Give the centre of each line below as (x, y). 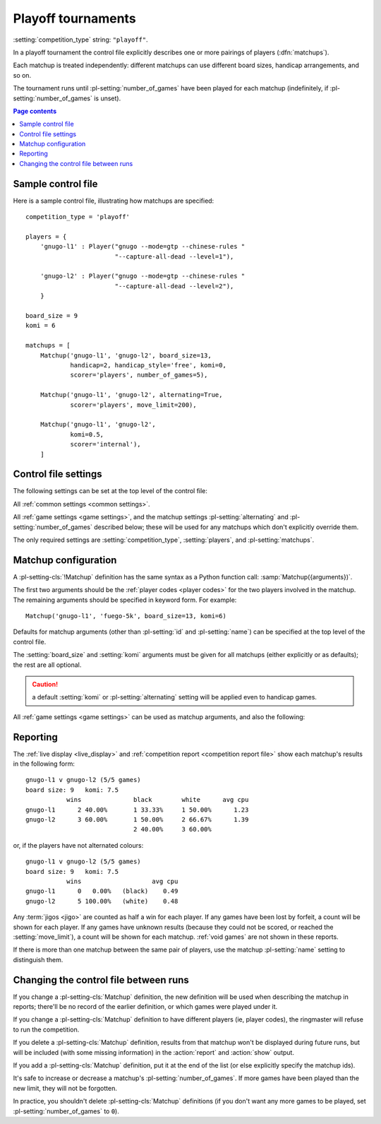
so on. (22, 75)
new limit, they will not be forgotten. (65, 1088)
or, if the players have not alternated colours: (78, 845)
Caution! (45, 685)
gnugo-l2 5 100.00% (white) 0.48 (102, 901)
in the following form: (44, 764)
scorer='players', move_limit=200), (133, 405)
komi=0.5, (87, 434)
